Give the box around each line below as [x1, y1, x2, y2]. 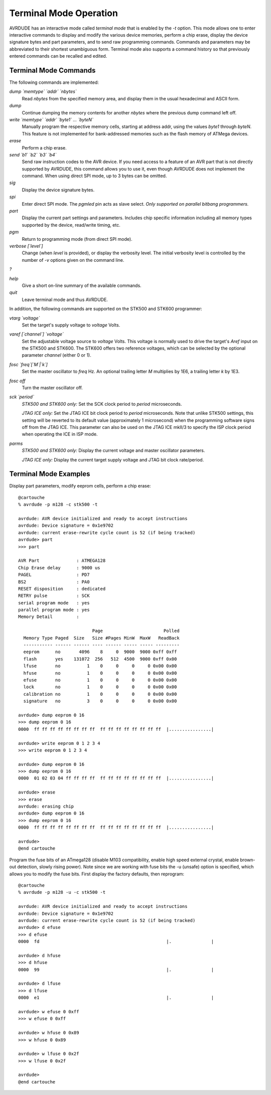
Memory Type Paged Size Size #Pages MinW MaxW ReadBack [23, 635, 180, 641]
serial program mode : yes [18, 600, 90, 605]
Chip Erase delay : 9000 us [18, 565, 100, 570]
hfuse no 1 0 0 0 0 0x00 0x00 [23, 670, 177, 676]
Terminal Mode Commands [9, 66, 96, 75]
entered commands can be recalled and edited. [9, 53, 107, 59]
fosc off [9, 378, 26, 384]
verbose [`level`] [9, 243, 43, 249]
